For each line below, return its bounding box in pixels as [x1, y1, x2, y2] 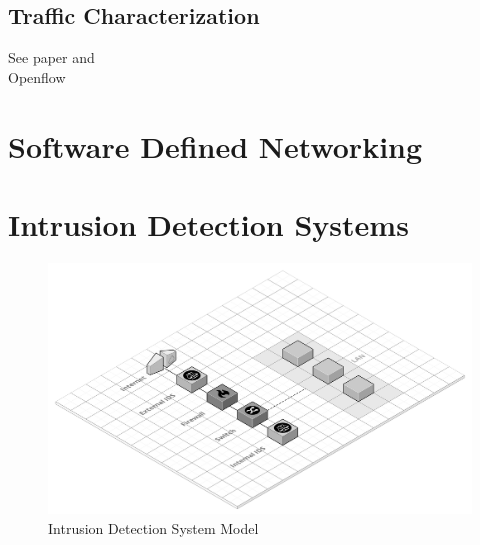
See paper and [8, 47, 95, 68]
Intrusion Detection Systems [8, 203, 409, 244]
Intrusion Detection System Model [48, 517, 259, 538]
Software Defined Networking [8, 125, 423, 166]
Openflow [8, 66, 66, 87]
